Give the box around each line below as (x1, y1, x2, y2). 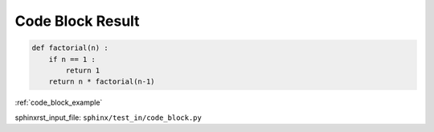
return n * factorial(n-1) (48, 77, 156, 86)
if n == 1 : (48, 55, 96, 64)
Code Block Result (14, 12, 140, 30)
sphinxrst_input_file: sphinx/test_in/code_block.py (14, 113, 203, 122)
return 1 (65, 65, 100, 75)
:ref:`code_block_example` (14, 97, 103, 108)
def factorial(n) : (31, 43, 108, 52)
